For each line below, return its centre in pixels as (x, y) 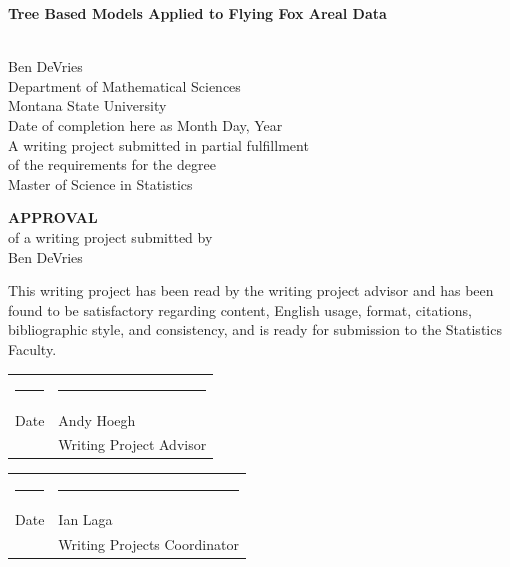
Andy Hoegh (97, 419)
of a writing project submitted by (110, 236)
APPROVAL (53, 217)
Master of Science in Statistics (100, 183)
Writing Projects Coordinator (148, 544)
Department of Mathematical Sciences (124, 85)
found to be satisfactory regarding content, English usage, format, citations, (240, 309)
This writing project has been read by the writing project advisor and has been (251, 290)
